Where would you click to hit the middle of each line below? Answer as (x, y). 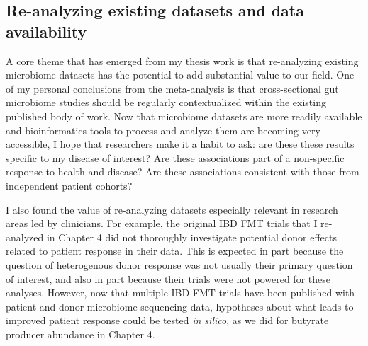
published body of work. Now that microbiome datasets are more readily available (184, 116)
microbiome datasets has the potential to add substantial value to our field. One (180, 75)
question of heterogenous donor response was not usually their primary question (179, 264)
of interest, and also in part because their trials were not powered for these (168, 278)
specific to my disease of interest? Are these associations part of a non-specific (175, 157)
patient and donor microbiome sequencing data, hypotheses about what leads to (180, 306)
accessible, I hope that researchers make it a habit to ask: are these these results (180, 144)
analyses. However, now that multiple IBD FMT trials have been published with (180, 293)
